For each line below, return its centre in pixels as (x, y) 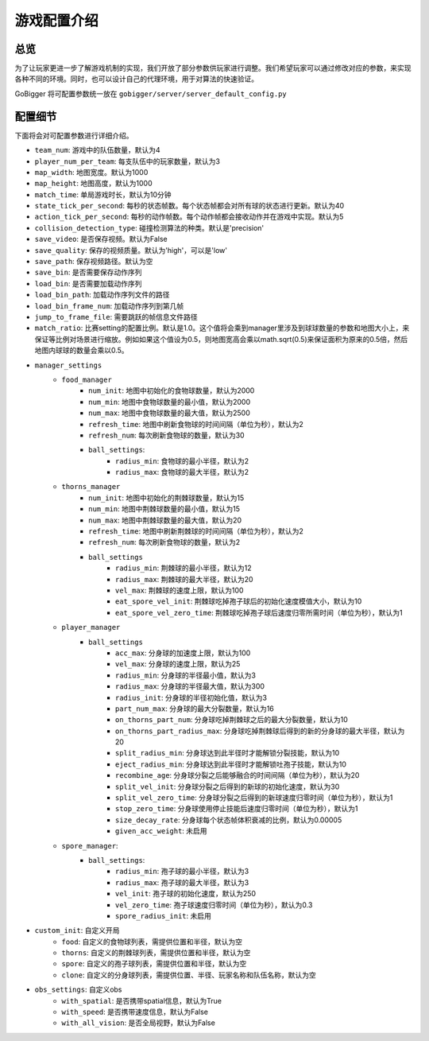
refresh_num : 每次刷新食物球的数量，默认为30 (167, 435)
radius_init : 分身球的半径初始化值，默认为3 (191, 697)
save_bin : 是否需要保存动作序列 (88, 272)
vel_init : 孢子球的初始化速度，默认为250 (186, 894)
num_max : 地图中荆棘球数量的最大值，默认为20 (165, 520)
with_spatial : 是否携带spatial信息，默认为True (142, 1000)
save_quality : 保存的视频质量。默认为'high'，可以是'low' (131, 250)
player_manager (91, 627)
